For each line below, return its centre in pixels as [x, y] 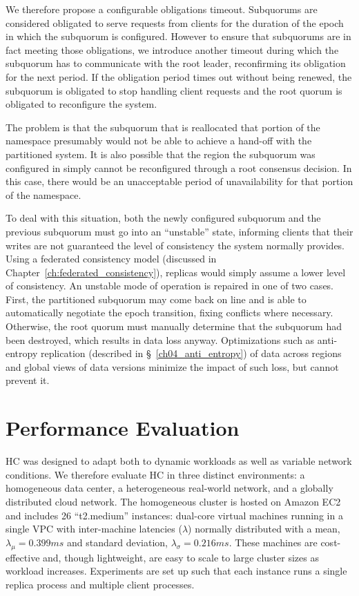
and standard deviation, [117, 542]
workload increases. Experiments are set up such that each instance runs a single [176, 571]
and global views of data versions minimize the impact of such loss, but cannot [172, 366]
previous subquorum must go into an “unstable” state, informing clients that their [179, 231]
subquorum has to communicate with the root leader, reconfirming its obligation [176, 63]
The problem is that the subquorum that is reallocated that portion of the [163, 127]
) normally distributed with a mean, [264, 529]
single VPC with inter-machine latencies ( [94, 529]
